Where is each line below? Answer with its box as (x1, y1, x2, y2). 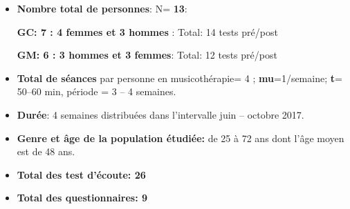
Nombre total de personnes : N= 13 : (17, 1, 187, 15)
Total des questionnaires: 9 (17, 190, 148, 205)
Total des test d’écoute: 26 (17, 167, 146, 181)
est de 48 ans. (17, 144, 75, 159)
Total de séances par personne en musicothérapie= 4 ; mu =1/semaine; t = (17, 70, 342, 85)
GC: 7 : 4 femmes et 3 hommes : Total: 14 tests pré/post (17, 24, 278, 39)
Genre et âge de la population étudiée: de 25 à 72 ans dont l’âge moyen (17, 130, 344, 145)
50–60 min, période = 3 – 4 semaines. (17, 84, 176, 99)
